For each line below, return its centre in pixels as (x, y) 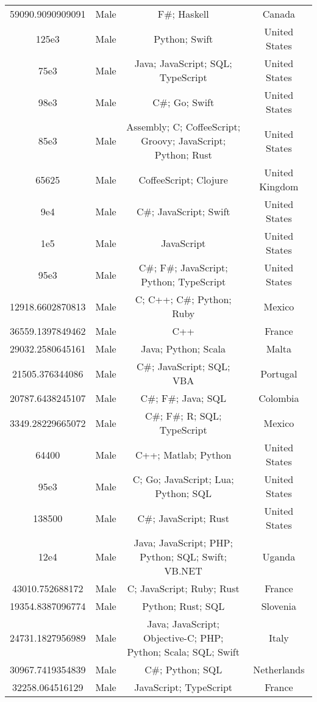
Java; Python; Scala (183, 349)
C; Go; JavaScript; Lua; (183, 479)
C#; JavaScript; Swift (183, 211)
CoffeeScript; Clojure (183, 179)
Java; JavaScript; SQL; (183, 63)
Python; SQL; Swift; (183, 557)
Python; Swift (183, 38)
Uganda (279, 557)
